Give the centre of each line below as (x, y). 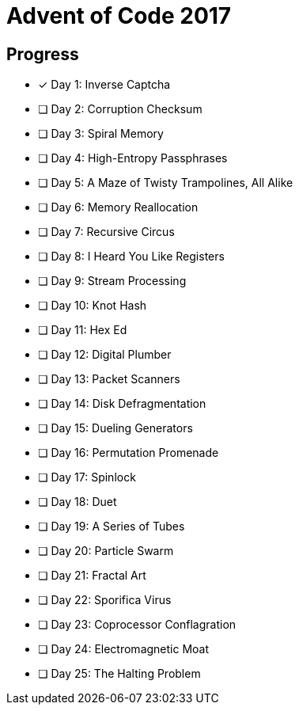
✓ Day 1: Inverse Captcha (104, 85)
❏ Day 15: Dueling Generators (115, 428)
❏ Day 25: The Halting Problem (119, 674)
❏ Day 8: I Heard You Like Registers (131, 257)
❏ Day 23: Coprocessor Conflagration (137, 625)
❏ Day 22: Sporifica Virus (105, 600)
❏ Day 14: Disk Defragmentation (122, 404)
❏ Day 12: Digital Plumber (105, 355)
